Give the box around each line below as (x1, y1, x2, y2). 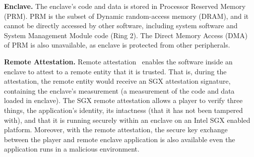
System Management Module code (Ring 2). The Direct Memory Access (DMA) (4, 30, 248, 40)
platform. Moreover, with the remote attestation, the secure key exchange (4, 124, 228, 135)
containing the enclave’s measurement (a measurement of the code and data (4, 85, 235, 96)
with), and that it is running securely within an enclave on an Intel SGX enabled (4, 114, 251, 125)
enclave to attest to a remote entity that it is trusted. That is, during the (4, 66, 227, 76)
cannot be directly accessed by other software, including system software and (4, 20, 238, 31)
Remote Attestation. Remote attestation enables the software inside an (4, 56, 233, 66)
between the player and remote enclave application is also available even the (4, 134, 235, 144)
